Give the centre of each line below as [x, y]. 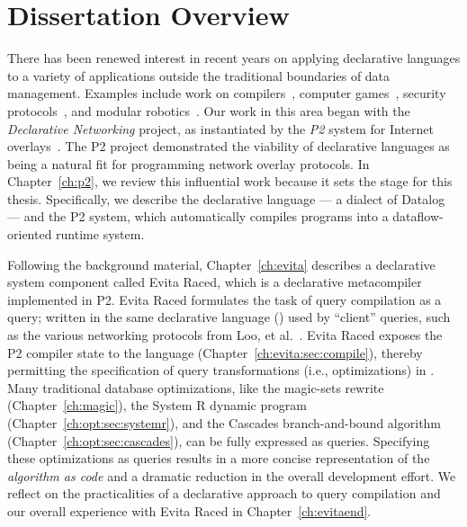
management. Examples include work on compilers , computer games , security [227, 93]
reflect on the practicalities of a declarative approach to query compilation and [224, 493]
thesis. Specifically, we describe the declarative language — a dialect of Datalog [226, 198]
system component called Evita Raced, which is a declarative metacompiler [215, 282]
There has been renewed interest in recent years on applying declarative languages [234, 58]
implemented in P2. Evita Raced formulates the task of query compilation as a [225, 299]
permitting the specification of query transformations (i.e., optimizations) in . [221, 370]
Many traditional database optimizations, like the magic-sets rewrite [196, 387]
